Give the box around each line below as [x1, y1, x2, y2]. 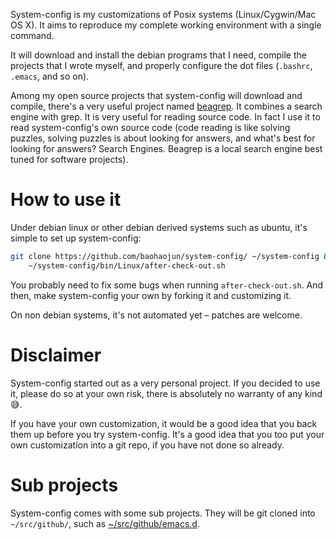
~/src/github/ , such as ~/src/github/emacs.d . [10, 517, 200, 529]
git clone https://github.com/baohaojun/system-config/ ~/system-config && [10, 251, 333, 261]
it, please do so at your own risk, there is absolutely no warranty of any [10, 387, 303, 399]
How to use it [10, 189, 122, 211]
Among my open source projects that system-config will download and [10, 90, 303, 101]
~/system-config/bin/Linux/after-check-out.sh [28, 260, 226, 271]
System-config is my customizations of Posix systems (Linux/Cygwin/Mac [10, 9, 317, 20]
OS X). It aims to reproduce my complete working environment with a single [10, 19, 322, 31]
